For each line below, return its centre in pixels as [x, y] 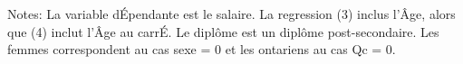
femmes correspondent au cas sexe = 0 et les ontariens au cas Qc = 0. [202, 49]
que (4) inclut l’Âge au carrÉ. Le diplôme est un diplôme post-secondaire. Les [223, 31]
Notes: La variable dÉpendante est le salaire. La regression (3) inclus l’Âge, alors [231, 14]
